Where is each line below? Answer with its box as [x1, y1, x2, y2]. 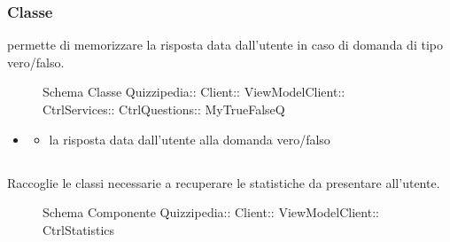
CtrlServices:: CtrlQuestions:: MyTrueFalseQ [43, 100, 285, 118]
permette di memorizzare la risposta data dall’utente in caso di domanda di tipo [7, 35, 443, 54]
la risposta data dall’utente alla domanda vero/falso [49, 129, 330, 148]
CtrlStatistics [43, 220, 115, 238]
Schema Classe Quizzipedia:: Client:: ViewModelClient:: [43, 82, 345, 101]
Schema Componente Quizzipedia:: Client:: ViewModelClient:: [43, 203, 379, 222]
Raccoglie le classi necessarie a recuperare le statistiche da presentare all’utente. [7, 173, 440, 191]
